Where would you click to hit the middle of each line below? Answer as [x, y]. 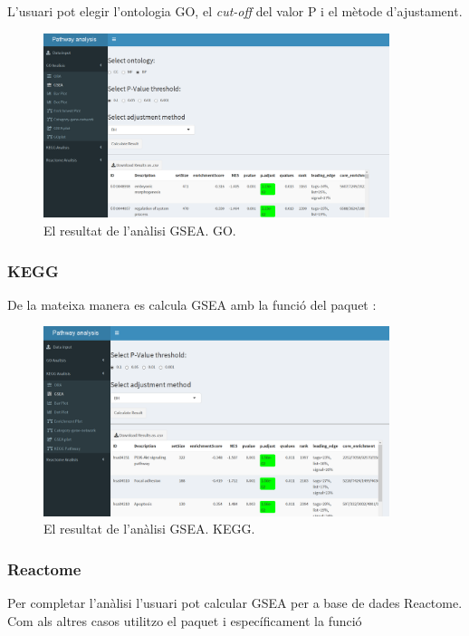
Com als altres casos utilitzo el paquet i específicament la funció [185, 620]
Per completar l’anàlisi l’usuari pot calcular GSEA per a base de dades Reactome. [235, 603]
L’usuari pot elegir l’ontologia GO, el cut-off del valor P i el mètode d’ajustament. [235, 11]
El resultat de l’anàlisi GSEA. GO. [140, 231]
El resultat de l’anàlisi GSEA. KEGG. [149, 529]
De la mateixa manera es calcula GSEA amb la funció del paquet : [192, 304]
